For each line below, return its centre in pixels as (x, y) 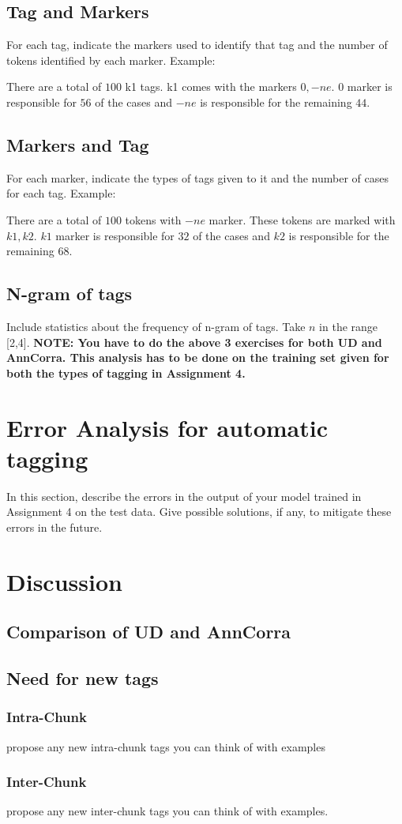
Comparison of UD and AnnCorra (149, 632)
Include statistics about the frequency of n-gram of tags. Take (156, 326)
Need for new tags (83, 677)
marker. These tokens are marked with (302, 219)
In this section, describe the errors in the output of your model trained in (184, 496)
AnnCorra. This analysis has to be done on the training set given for (198, 357)
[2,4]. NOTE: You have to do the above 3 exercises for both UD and (194, 342)
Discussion (64, 581)
